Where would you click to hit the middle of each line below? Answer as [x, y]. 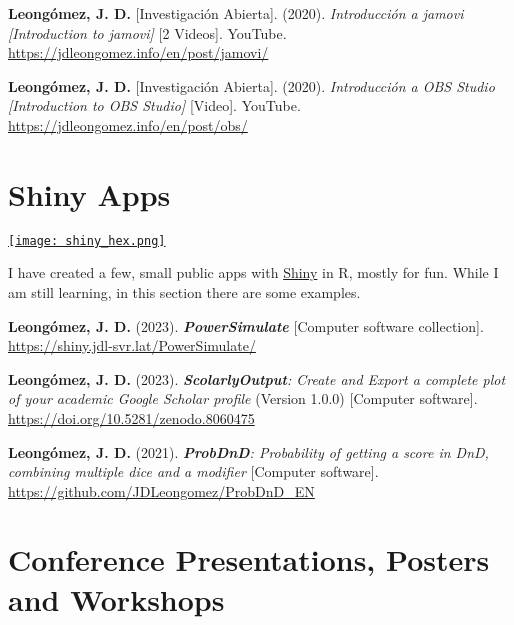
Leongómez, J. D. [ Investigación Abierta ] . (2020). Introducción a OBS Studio [251, 85]
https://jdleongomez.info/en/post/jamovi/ [138, 52]
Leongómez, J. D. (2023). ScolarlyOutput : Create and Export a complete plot [257, 378]
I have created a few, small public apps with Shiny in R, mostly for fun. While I [253, 272]
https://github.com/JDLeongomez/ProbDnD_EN [161, 490]
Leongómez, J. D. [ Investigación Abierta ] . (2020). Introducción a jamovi [236, 13]
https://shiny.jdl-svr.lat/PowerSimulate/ [132, 345]
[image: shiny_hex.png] [87, 240]
